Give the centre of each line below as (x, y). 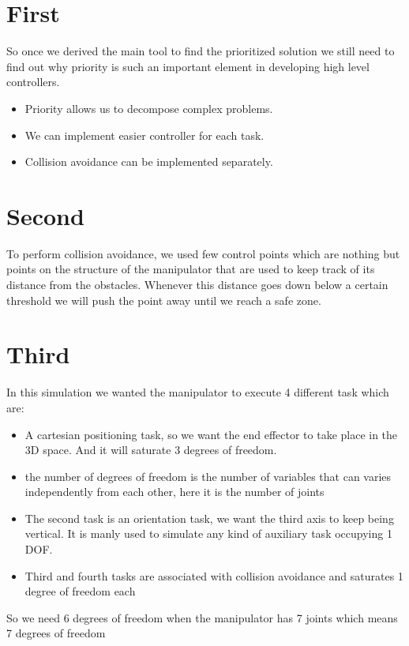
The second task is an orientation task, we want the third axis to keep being (209, 518)
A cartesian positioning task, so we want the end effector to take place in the (211, 434)
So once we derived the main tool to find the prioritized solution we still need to (201, 51)
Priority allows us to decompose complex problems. (149, 108)
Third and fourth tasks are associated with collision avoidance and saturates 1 (214, 575)
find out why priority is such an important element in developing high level (188, 66)
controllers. (33, 82)
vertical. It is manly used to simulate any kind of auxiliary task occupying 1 (208, 533)
